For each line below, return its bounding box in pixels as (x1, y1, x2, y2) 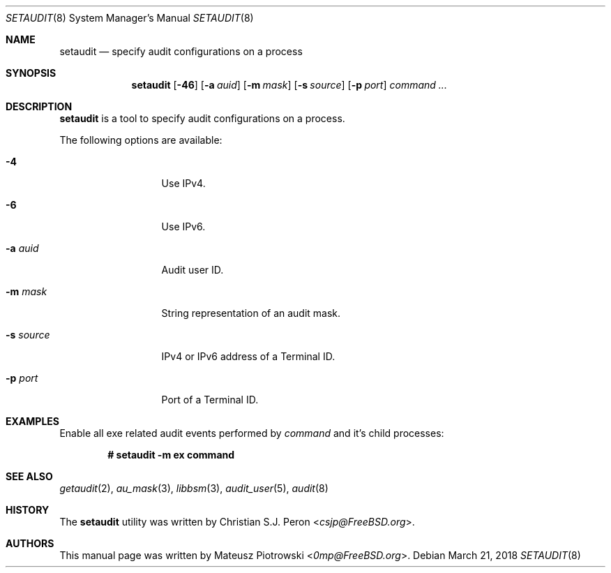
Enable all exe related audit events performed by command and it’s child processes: (59, 427, 444, 439)
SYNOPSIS (6, 67, 56, 79)
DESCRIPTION (6, 101, 73, 112)
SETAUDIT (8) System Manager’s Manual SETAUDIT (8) (6, 12, 254, 24)
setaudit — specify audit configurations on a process (59, 45, 303, 57)
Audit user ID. (161, 264, 224, 276)
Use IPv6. (161, 221, 206, 232)
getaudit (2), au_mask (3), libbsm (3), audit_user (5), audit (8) (59, 482, 329, 494)
